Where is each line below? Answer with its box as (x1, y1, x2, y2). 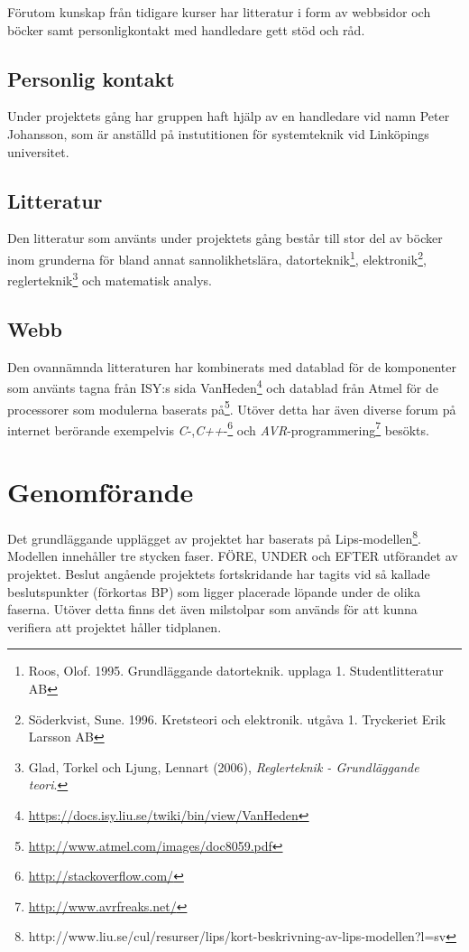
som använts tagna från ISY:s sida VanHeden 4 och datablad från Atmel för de (7, 376, 439, 397)
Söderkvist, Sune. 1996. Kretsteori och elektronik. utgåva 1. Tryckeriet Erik (28, 709, 446, 728)
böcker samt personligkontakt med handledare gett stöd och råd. (7, 20, 365, 39)
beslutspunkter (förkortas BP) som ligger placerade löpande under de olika (7, 582, 420, 601)
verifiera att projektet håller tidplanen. (7, 617, 222, 636)
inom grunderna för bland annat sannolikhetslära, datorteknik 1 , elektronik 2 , (7, 247, 427, 268)
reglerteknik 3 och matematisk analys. (7, 268, 212, 289)
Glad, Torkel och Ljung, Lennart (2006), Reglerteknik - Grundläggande (28, 757, 419, 776)
